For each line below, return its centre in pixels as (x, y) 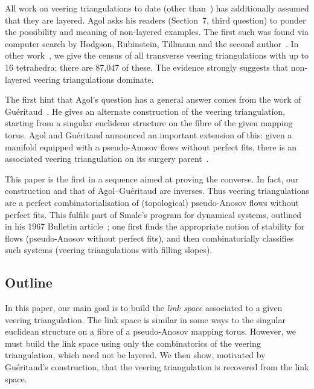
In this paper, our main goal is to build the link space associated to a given (144, 308)
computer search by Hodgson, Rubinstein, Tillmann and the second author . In (152, 43)
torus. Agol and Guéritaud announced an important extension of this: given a (149, 134)
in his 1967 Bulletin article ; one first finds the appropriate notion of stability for (155, 226)
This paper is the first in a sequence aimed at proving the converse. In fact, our (152, 178)
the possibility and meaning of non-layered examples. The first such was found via (157, 32)
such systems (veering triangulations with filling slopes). (109, 250)
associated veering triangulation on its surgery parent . (107, 159)
